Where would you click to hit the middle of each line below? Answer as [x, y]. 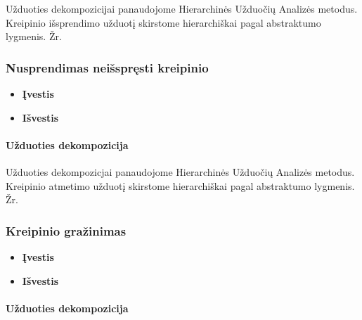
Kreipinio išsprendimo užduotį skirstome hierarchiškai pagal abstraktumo [163, 22]
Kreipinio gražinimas [66, 230]
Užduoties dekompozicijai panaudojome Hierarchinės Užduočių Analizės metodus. [182, 8]
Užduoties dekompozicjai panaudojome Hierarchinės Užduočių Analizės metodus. [180, 171]
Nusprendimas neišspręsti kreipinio [107, 67]
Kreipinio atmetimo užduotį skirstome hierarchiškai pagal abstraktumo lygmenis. [180, 185]
